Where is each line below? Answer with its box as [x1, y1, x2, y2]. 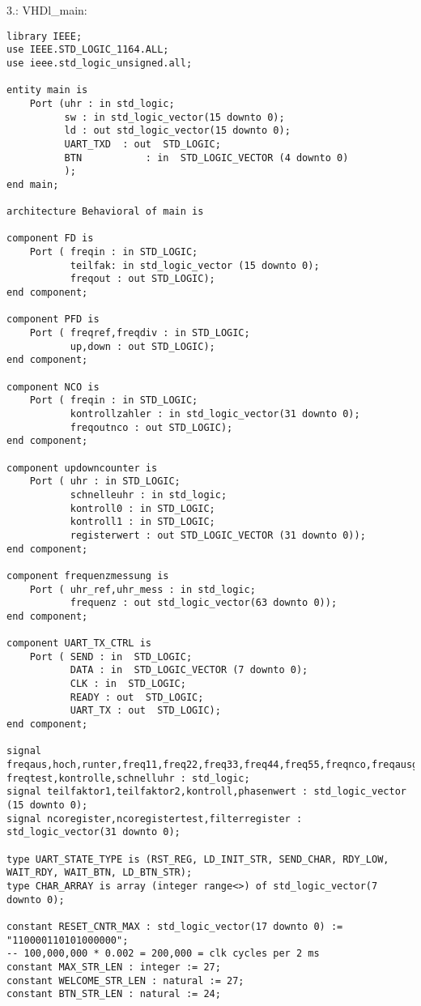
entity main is [6, 84, 88, 96]
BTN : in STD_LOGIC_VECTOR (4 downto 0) [64, 151, 349, 164]
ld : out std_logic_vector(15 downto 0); [64, 125, 291, 137]
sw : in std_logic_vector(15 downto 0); [64, 111, 285, 123]
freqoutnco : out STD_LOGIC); [70, 421, 233, 433]
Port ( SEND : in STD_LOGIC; [29, 650, 193, 663]
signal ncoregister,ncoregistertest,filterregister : [6, 812, 303, 825]
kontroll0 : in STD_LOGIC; [70, 502, 215, 514]
